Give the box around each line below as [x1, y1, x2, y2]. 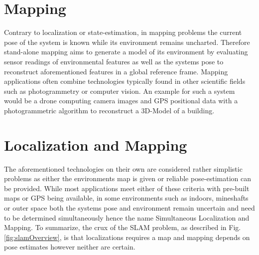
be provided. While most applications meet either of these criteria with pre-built [4, 183, 250, 193]
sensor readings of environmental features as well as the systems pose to [4, 56, 224, 66]
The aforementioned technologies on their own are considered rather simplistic [4, 163, 243, 174]
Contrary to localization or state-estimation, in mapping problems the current [4, 27, 242, 37]
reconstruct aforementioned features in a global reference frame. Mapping [4, 66, 228, 76]
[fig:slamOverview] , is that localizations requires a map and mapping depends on [4, 232, 250, 242]
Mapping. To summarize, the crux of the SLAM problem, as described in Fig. [4, 222, 241, 233]
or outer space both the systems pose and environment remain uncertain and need [4, 202, 255, 213]
